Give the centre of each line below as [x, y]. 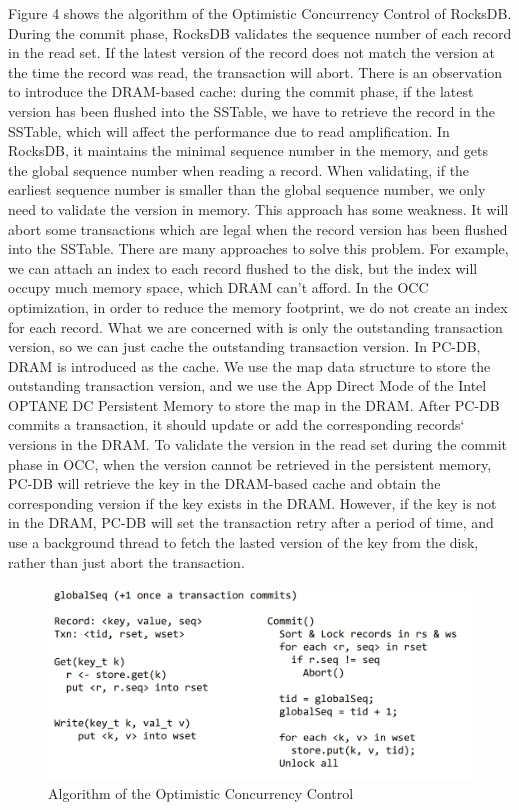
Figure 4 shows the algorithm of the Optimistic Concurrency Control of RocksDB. [260, 13]
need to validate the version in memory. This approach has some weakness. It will [258, 208]
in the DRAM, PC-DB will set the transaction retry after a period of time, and [251, 522]
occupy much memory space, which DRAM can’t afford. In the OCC [218, 287]
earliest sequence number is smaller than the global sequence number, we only [247, 189]
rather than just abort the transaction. [126, 561]
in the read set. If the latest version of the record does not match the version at [252, 52]
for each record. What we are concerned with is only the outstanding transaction [255, 326]
